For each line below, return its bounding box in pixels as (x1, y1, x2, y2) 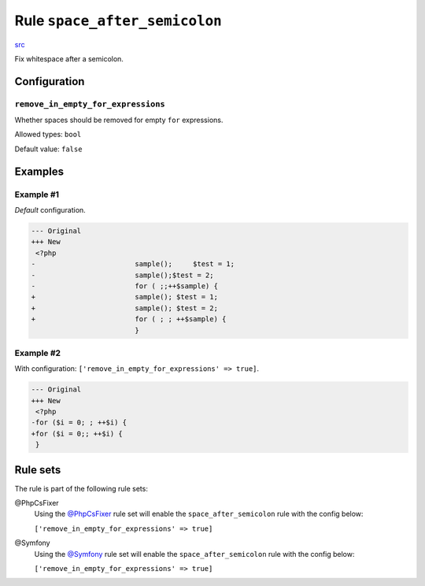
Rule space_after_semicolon (14, 12, 222, 29)
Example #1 (14, 189, 59, 200)
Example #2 (14, 347, 61, 358)
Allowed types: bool (14, 130, 82, 139)
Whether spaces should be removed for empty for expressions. (14, 115, 224, 125)
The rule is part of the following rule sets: (14, 484, 149, 493)
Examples (14, 165, 65, 178)
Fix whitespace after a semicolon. (14, 54, 124, 63)
